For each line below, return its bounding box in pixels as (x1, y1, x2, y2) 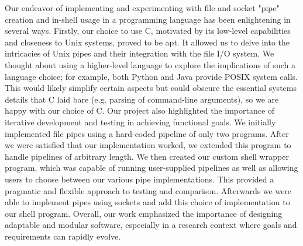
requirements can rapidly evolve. (5, 230, 121, 242)
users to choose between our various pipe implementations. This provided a (5, 173, 274, 185)
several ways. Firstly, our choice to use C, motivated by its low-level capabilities (5, 24, 291, 37)
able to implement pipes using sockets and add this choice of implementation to (5, 196, 290, 208)
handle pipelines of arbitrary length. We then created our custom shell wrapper (5, 150, 289, 162)
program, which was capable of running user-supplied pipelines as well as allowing (5, 161, 298, 174)
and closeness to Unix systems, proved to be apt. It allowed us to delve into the (5, 36, 290, 48)
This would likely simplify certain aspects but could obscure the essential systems (5, 82, 297, 94)
